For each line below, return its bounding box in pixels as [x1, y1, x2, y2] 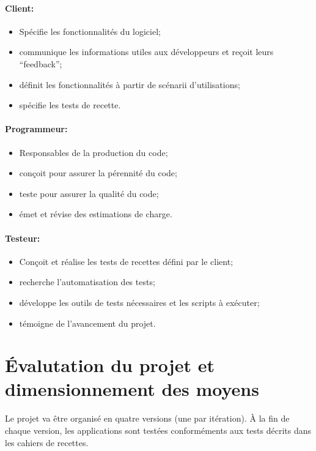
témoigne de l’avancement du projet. [19, 316, 156, 329]
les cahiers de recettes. [5, 436, 89, 449]
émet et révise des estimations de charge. [19, 207, 172, 220]
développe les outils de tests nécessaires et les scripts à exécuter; [19, 296, 260, 308]
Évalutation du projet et [5, 352, 215, 378]
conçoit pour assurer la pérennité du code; [19, 166, 177, 179]
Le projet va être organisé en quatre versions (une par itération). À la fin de [5, 412, 290, 425]
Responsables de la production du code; [19, 146, 168, 158]
